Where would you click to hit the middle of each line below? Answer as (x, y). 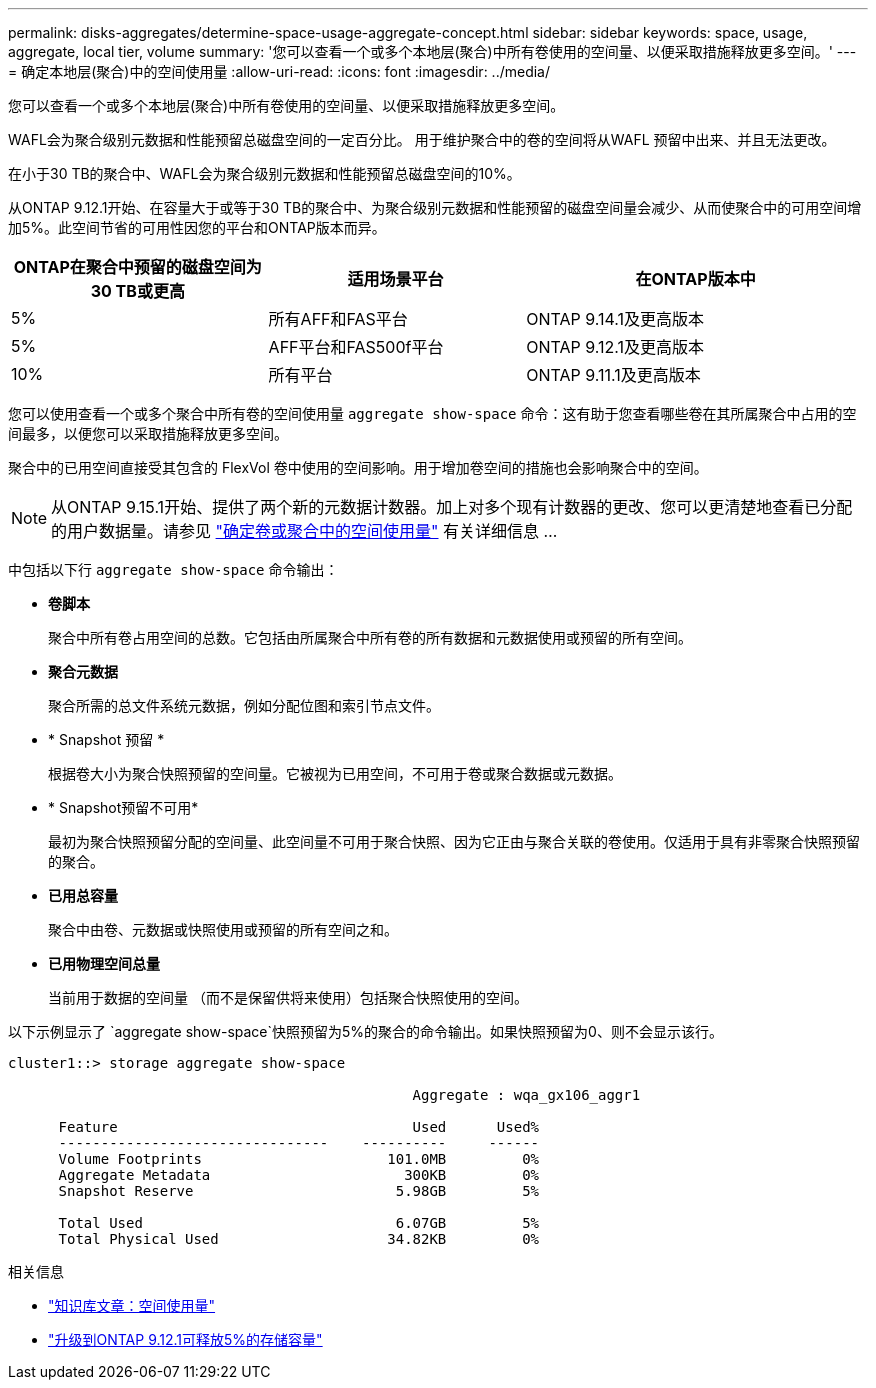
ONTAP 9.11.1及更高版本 (613, 375)
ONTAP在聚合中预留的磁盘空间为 (137, 267)
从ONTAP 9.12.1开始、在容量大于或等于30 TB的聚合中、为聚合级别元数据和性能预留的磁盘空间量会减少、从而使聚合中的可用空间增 (435, 207)
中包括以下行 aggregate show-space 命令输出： (173, 569)
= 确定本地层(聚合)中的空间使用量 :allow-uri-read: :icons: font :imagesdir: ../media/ (279, 71)
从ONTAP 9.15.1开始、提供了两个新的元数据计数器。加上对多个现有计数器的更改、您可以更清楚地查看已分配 (452, 507)
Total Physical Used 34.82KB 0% (299, 1239)
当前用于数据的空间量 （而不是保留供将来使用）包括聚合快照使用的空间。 (288, 997)
